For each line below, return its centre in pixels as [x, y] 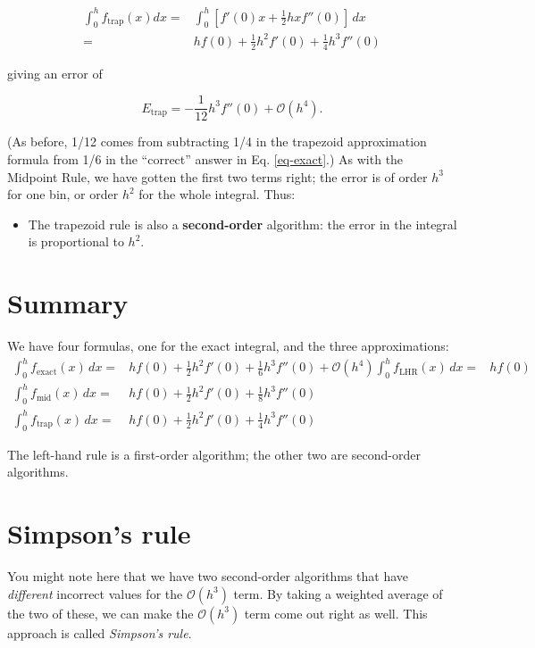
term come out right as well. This [336, 613]
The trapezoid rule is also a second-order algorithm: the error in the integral [242, 224]
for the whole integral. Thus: [217, 194]
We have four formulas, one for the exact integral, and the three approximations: [228, 346]
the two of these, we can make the [100, 613]
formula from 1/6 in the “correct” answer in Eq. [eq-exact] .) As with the [205, 158]
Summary [68, 303]
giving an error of [55, 73]
